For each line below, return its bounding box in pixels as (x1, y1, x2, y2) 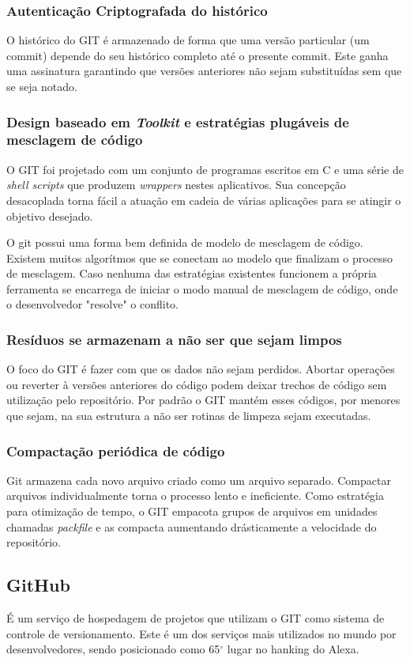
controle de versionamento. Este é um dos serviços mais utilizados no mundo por (6, 625, 397, 641)
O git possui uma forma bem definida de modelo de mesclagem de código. (6, 234, 363, 251)
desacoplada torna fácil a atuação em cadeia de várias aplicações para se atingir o (6, 191, 401, 208)
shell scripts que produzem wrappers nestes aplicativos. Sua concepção (6, 176, 346, 193)
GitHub (6, 573, 70, 597)
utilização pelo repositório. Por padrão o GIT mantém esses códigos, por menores (6, 392, 401, 408)
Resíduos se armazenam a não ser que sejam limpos (6, 330, 342, 349)
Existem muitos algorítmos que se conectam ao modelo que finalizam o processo (6, 249, 393, 266)
